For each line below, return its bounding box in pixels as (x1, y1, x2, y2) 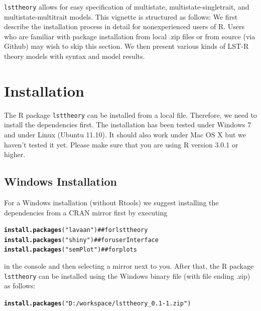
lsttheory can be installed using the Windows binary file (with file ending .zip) (4, 270, 250, 281)
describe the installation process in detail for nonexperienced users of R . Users (4, 21, 244, 32)
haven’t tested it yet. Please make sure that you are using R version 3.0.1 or (4, 139, 238, 149)
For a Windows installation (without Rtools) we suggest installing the (4, 197, 219, 207)
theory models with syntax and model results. (4, 51, 145, 61)
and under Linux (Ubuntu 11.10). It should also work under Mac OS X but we (4, 129, 246, 139)
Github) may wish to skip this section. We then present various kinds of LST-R (4, 41, 249, 51)
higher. (4, 149, 26, 160)
